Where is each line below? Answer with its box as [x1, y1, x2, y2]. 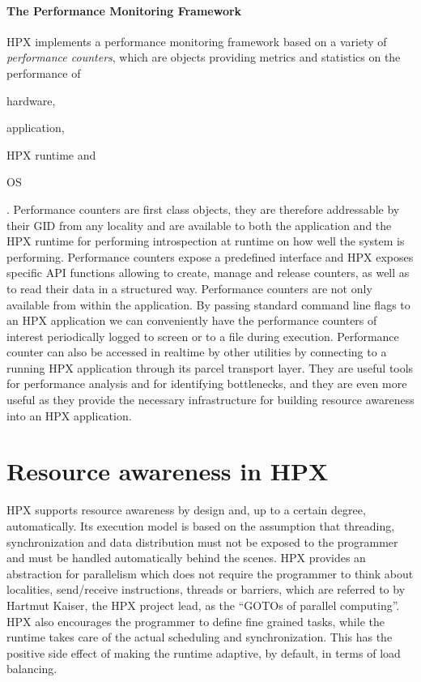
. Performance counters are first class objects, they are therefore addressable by [6, 200, 400, 217]
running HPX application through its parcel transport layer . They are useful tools [6, 359, 414, 376]
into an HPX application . [6, 407, 132, 424]
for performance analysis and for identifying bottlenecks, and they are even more [6, 375, 407, 392]
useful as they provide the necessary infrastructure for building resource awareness [6, 391, 415, 408]
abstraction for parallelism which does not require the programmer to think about [6, 565, 414, 582]
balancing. [6, 660, 57, 677]
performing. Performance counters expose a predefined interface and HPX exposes [6, 248, 414, 265]
